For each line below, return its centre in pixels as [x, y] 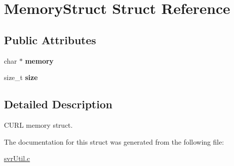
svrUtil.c [17, 158]
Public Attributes [50, 40]
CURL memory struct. [39, 124]
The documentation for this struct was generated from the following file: [114, 141]
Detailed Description [58, 104]
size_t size [21, 77]
